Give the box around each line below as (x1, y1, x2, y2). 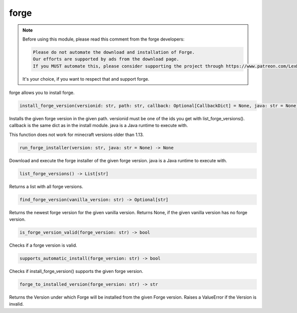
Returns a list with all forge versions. (9, 183, 84, 189)
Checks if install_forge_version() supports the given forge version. (9, 268, 144, 274)
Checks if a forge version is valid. (9, 242, 78, 248)
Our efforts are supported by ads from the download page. (33, 56, 179, 62)
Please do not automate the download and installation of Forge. (33, 49, 195, 55)
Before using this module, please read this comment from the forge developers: (22, 36, 185, 42)
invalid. (9, 301, 24, 307)
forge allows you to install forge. (9, 89, 75, 96)
